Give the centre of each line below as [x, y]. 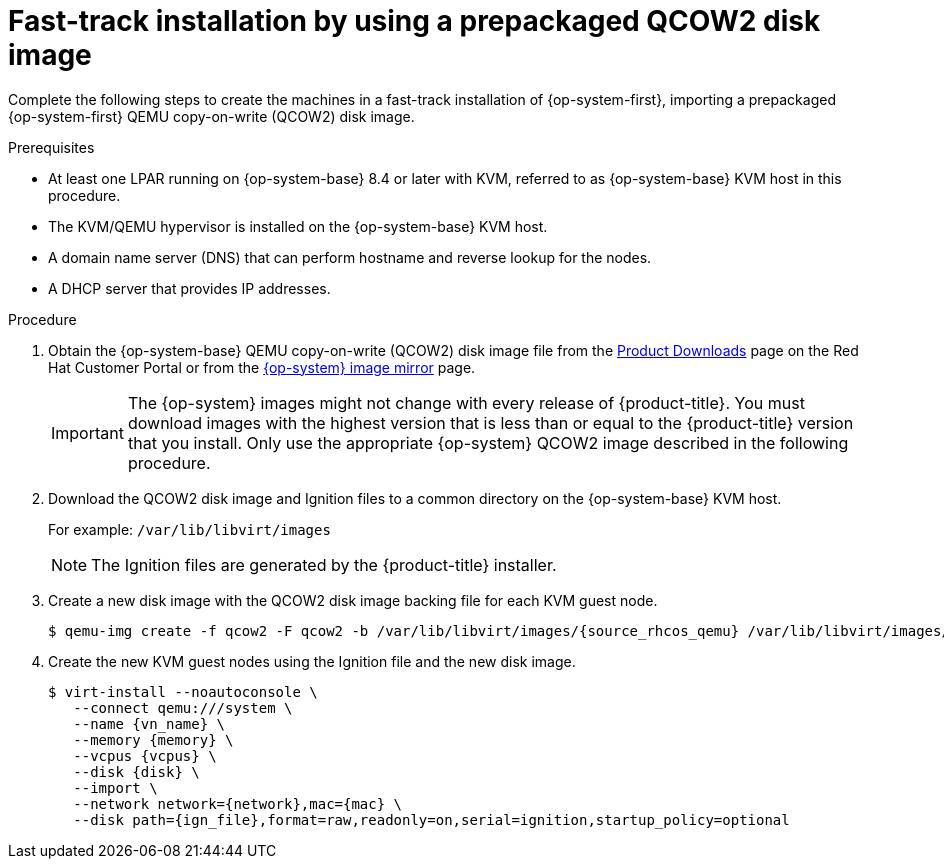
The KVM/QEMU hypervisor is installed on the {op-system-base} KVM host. [298, 226]
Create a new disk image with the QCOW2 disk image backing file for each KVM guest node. [353, 600]
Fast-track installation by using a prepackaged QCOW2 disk [414, 21]
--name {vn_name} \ [149, 723]
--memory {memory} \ [153, 739]
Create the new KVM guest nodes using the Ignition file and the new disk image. [312, 661]
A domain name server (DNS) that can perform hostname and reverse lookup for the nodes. [350, 257]
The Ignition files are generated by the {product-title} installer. [324, 564]
